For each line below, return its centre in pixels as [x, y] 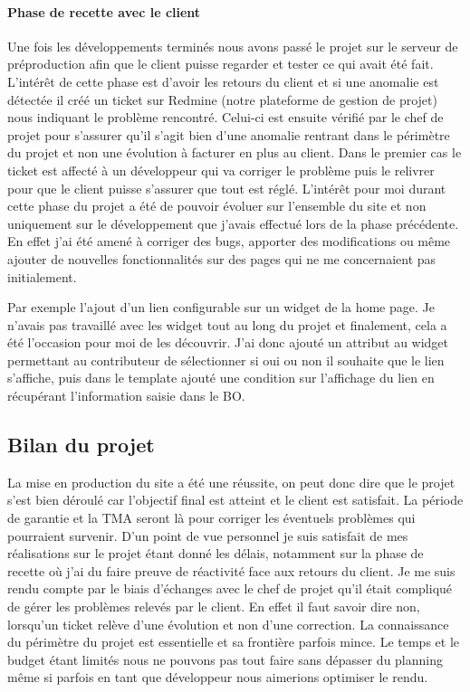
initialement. [42, 276]
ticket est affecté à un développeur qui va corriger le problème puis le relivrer [221, 170]
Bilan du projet [81, 445]
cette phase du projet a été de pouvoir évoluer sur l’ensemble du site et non [217, 206]
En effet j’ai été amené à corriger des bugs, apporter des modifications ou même [229, 241]
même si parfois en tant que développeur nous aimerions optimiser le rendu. [218, 677]
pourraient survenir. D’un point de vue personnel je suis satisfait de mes [208, 535]
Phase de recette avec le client [104, 11]
